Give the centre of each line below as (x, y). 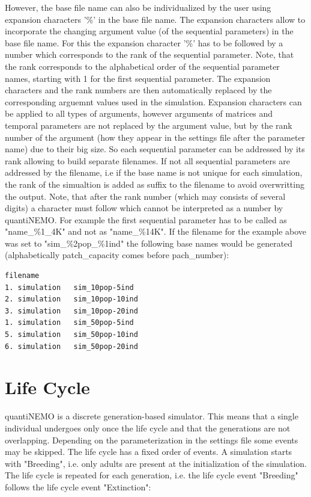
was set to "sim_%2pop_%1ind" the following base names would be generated (149, 243)
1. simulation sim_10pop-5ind (69, 287)
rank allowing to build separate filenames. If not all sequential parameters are (147, 160)
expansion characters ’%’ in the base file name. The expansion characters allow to (155, 19)
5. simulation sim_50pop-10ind (71, 335)
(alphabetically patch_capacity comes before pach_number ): (117, 255)
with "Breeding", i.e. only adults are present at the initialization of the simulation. (156, 463)
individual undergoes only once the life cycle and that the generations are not (148, 428)
